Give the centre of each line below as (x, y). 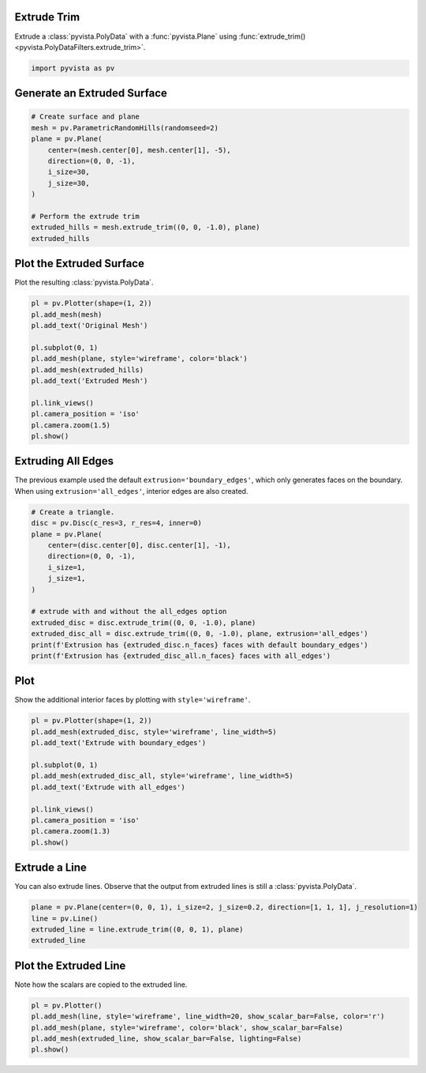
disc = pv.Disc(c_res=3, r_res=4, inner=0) (117, 523)
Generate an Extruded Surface (91, 94)
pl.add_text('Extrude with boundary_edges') (119, 743)
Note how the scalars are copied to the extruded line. (101, 985)
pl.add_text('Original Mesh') (90, 326)
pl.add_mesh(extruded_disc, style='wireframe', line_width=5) (154, 732)
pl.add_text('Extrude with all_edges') (108, 787)
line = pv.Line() (65, 918)
